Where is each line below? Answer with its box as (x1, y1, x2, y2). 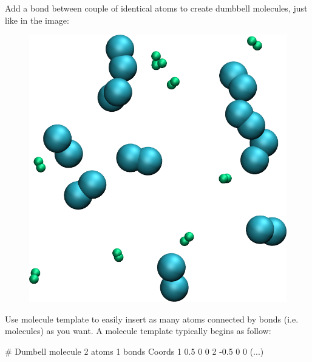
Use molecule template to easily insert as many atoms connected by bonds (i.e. (5, 312, 299, 325)
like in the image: (5, 13, 69, 26)
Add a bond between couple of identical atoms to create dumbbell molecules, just (5, 2, 308, 14)
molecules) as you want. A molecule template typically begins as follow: (5, 324, 271, 337)
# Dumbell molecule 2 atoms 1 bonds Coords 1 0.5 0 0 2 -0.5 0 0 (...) (5, 344, 264, 357)
